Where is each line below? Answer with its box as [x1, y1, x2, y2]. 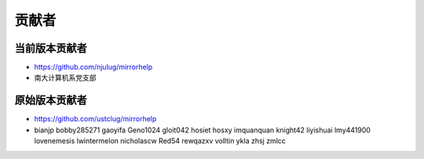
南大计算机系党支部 [34, 73, 97, 82]
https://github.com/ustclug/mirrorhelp [34, 114, 157, 124]
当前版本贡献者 [14, 42, 87, 55]
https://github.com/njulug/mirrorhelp [34, 63, 153, 72]
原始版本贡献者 [14, 94, 87, 107]
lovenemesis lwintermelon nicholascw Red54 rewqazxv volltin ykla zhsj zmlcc [34, 136, 287, 146]
